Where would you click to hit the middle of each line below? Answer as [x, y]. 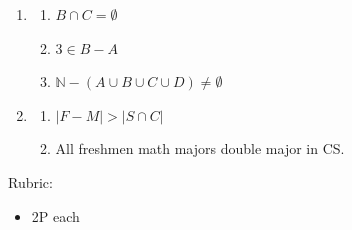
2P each [55, 215]
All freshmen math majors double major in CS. [200, 148]
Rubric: [30, 181]
